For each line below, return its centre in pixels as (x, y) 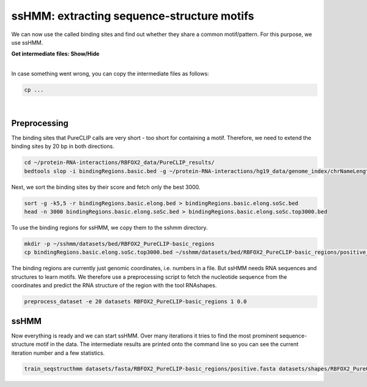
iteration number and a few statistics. (58, 353)
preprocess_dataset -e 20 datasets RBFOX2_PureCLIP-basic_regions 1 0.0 (135, 302)
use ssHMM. (27, 42)
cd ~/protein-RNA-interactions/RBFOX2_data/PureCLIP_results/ (119, 163)
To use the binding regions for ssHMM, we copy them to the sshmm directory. (109, 228)
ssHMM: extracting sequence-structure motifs (133, 16)
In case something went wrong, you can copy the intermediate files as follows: (110, 74)
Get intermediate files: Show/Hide (55, 54)
